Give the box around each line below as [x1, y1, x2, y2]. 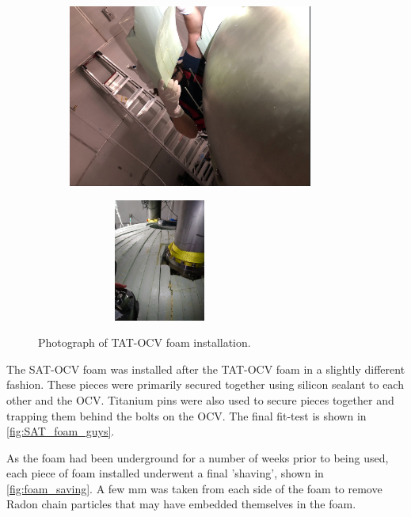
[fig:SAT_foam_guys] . [6, 423, 115, 439]
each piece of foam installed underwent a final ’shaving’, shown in [6, 465, 324, 481]
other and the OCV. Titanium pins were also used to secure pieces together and [6, 391, 394, 408]
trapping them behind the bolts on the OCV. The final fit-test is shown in [6, 407, 367, 424]
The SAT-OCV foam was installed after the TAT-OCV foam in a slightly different [6, 360, 405, 377]
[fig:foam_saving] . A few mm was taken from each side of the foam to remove [6, 480, 382, 496]
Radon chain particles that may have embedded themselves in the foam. [6, 496, 356, 512]
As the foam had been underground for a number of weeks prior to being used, [6, 449, 389, 466]
